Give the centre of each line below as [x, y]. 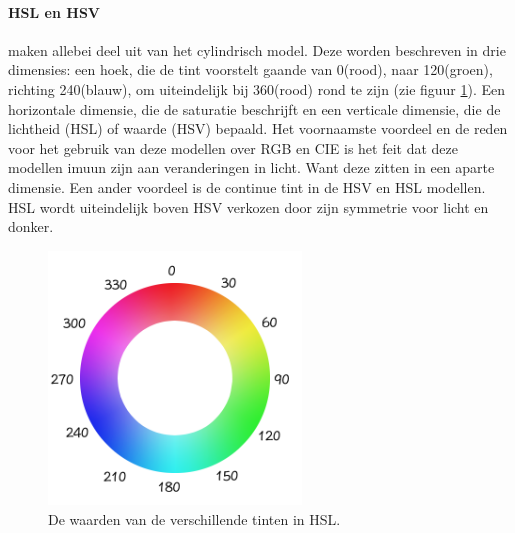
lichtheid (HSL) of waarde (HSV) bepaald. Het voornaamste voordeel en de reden [258, 128]
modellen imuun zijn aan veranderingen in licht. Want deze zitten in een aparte [251, 167]
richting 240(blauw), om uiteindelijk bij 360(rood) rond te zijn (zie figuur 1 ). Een [257, 88]
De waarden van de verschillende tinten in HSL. [194, 518]
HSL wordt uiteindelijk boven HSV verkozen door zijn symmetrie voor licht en [248, 206]
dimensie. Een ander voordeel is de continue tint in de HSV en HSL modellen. [247, 186]
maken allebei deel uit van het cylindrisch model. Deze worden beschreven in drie [257, 49]
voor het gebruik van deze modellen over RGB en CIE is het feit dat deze [233, 147]
